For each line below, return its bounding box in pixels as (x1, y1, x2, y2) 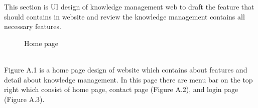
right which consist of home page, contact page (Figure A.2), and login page (4, 84, 238, 94)
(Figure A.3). (4, 93, 45, 104)
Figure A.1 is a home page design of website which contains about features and (4, 64, 247, 74)
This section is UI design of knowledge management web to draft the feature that (4, 1, 254, 11)
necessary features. (4, 21, 61, 31)
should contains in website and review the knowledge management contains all (4, 11, 245, 21)
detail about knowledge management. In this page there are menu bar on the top (4, 74, 253, 84)
